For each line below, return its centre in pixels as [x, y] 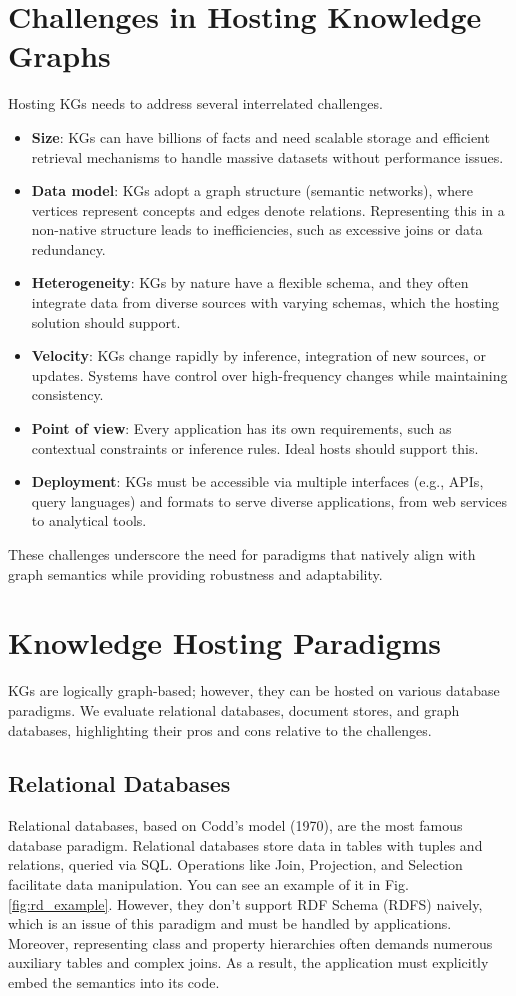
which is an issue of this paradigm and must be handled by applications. [230, 923]
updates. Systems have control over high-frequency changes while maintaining [269, 374]
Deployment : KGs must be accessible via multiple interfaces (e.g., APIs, [257, 481]
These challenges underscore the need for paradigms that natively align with [242, 554]
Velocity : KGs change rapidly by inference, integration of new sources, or [259, 355]
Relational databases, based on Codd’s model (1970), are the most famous [235, 825]
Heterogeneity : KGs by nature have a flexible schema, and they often [250, 282]
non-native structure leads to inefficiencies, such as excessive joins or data [257, 229]
